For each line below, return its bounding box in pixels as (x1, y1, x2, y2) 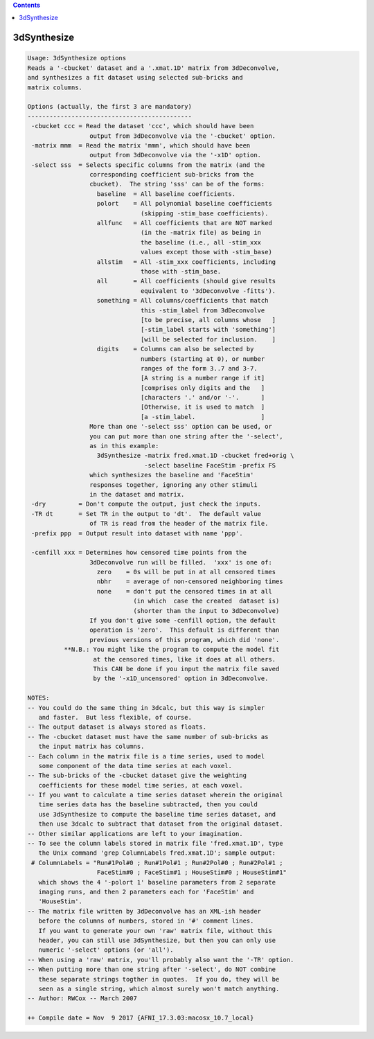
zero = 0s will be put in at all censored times (96, 568, 276, 576)
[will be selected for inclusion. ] (140, 335, 276, 343)
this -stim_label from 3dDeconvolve (140, 306, 265, 314)
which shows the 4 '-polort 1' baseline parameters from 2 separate (38, 878, 276, 886)
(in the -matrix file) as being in (140, 229, 262, 237)
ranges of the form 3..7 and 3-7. (140, 364, 258, 372)
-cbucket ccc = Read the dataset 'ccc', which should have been (31, 122, 254, 130)
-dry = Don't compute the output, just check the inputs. (31, 500, 262, 508)
